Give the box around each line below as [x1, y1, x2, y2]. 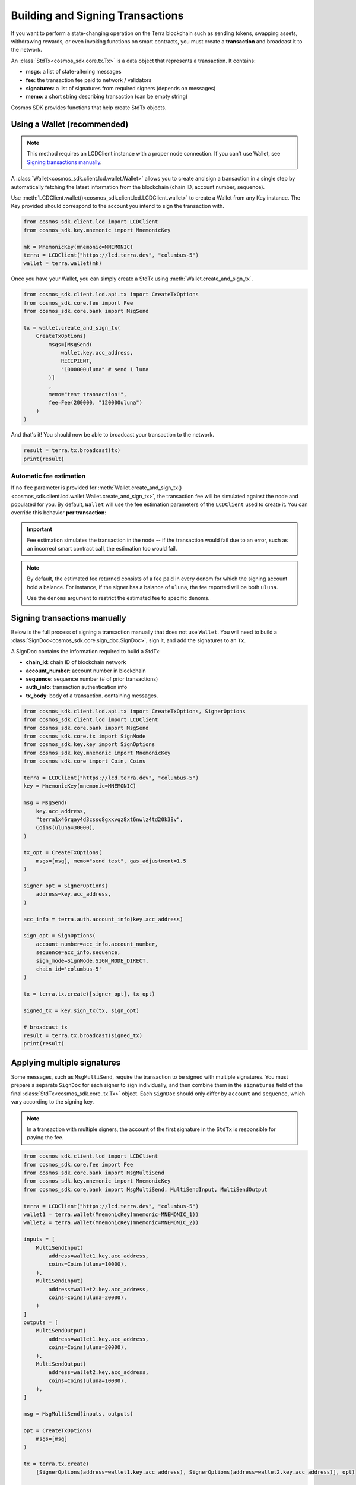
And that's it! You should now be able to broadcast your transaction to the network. [11, 431, 215, 438]
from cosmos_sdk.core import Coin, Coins [23, 758, 146, 764]
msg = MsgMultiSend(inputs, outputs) [23, 1411, 133, 1417]
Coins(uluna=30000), [36, 824, 96, 831]
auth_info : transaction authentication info [26, 684, 128, 691]
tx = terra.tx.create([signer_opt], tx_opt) [23, 991, 155, 997]
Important [27, 526, 53, 533]
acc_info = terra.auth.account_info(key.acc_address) [23, 915, 183, 922]
